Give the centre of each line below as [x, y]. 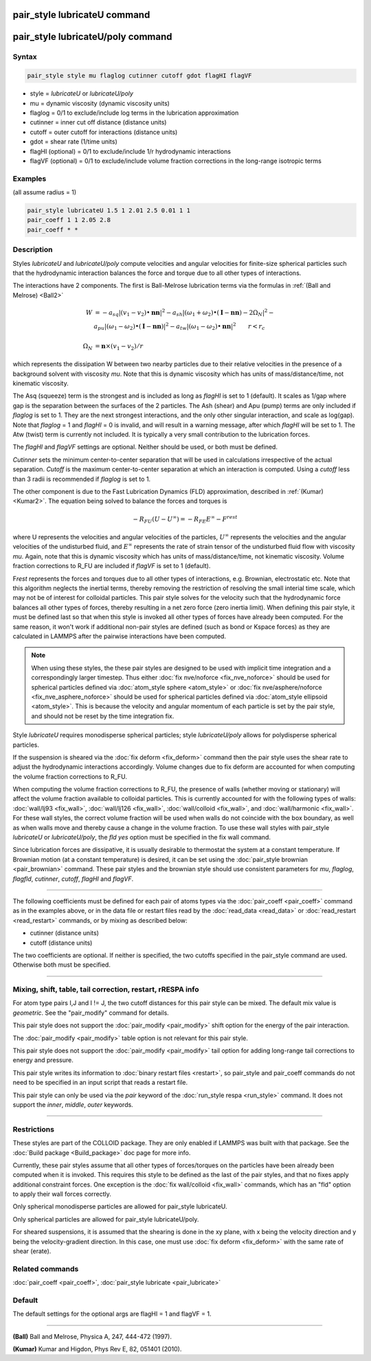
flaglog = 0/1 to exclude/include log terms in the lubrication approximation [134, 113]
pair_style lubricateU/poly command [92, 37]
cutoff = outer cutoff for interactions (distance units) [104, 132]
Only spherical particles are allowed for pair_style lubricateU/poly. [106, 1219]
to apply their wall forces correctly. [62, 1194]
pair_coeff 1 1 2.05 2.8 [69, 220]
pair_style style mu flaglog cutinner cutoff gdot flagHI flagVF [139, 76]
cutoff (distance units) [61, 943]
